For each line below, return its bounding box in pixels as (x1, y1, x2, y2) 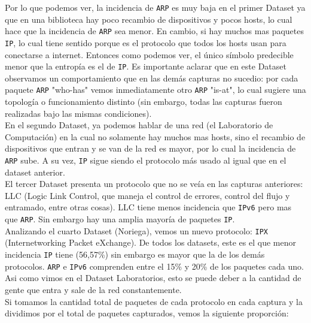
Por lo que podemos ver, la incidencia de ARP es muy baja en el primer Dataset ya (5, 1, 306, 13)
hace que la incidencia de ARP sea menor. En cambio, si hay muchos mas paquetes (5, 25, 304, 37)
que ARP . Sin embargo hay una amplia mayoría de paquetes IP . (5, 213, 235, 225)
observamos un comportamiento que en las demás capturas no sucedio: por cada (5, 71, 298, 84)
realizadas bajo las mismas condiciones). (5, 107, 152, 119)
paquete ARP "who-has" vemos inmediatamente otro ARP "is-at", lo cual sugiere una (5, 83, 306, 96)
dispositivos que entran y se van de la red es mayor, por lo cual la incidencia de (5, 142, 296, 155)
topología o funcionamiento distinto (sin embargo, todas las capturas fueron (5, 95, 282, 108)
